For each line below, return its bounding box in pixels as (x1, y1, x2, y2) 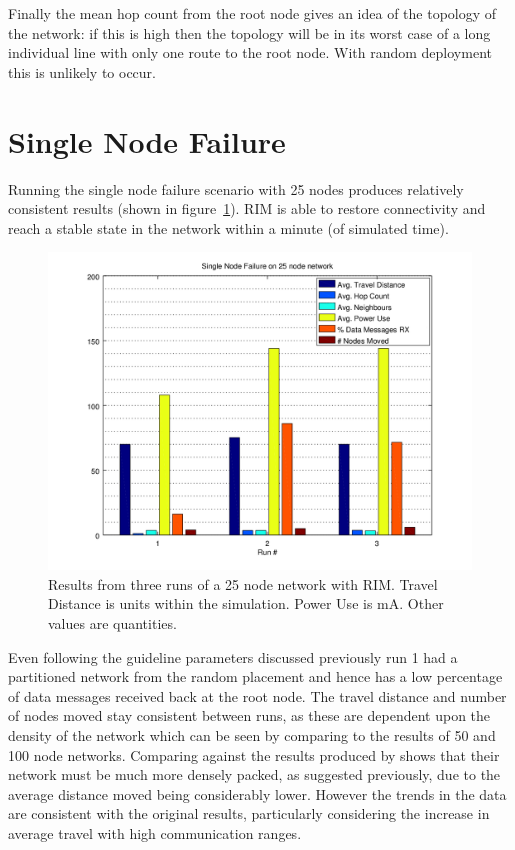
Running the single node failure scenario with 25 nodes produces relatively (8, 178, 464, 199)
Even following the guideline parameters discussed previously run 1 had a (8, 646, 458, 667)
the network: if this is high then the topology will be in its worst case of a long (8, 22, 491, 43)
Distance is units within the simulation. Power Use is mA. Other (48, 593, 444, 614)
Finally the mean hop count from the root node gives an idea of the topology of (8, 3, 497, 23)
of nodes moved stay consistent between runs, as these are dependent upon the (8, 705, 491, 726)
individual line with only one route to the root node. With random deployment (8, 42, 492, 63)
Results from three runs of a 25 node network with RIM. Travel (48, 573, 438, 594)
